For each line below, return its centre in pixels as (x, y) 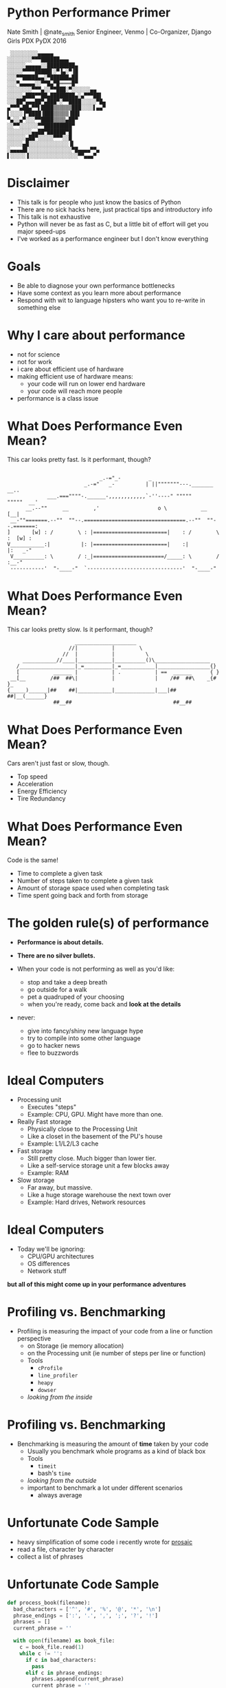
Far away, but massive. (60, 1188)
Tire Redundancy (41, 799)
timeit (47, 1466)
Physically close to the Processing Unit (82, 1129)
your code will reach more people (75, 391)
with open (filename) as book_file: (64, 1641)
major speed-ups (42, 231)
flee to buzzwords (53, 1053)
